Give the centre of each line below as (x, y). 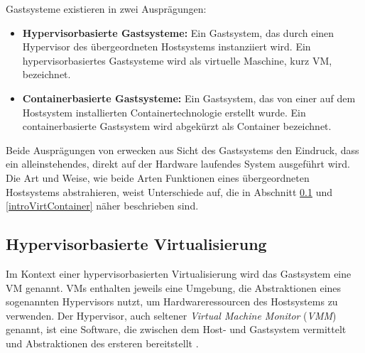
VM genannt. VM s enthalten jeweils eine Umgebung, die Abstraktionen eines (174, 287)
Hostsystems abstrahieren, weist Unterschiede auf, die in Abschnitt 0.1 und (169, 191)
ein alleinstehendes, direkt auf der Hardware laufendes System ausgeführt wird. (178, 164)
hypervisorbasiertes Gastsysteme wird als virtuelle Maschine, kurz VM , (177, 60)
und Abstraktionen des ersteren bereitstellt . (102, 343)
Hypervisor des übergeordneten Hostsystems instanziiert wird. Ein (167, 47)
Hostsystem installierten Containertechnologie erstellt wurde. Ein (164, 112)
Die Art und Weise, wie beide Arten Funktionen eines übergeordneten (158, 177)
